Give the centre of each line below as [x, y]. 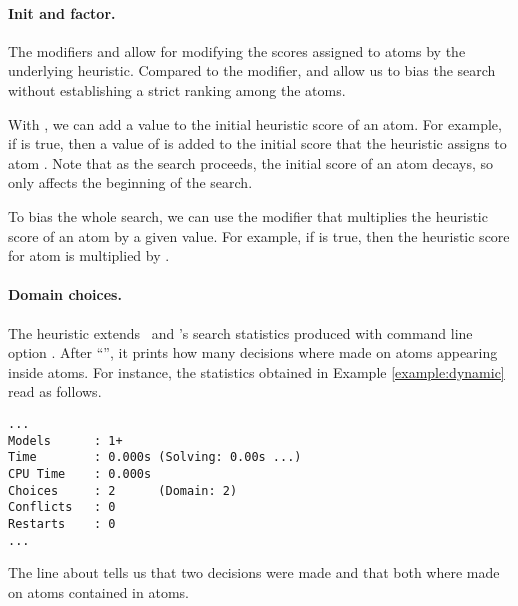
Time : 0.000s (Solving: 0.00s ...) [155, 457]
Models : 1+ [65, 440]
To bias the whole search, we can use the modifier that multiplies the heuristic [248, 215]
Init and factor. [62, 12]
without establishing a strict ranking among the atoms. [177, 89]
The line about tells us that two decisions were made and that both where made [254, 572]
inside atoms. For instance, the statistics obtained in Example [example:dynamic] [256, 371]
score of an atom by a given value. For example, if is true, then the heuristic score [259, 235]
